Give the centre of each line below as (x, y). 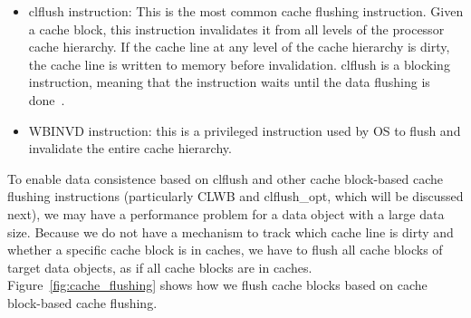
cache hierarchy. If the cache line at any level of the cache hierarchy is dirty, (239, 47)
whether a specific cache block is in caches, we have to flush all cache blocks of (225, 250)
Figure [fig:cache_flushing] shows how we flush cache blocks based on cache (217, 285)
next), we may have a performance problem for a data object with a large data (226, 213)
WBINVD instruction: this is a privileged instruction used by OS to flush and (245, 130)
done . (47, 99)
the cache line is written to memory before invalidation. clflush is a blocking (239, 64)
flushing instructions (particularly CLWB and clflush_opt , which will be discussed (235, 196)
